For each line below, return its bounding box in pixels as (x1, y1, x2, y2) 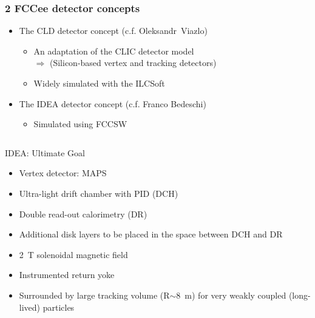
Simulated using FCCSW (33, 118, 127, 130)
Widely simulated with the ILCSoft (33, 77, 165, 89)
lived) (19, 300, 41, 313)
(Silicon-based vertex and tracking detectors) (49, 56, 217, 69)
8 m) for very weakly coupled (176, 288, 286, 301)
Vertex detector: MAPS (19, 167, 107, 179)
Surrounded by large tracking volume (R (19, 288, 170, 301)
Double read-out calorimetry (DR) (19, 207, 147, 220)
